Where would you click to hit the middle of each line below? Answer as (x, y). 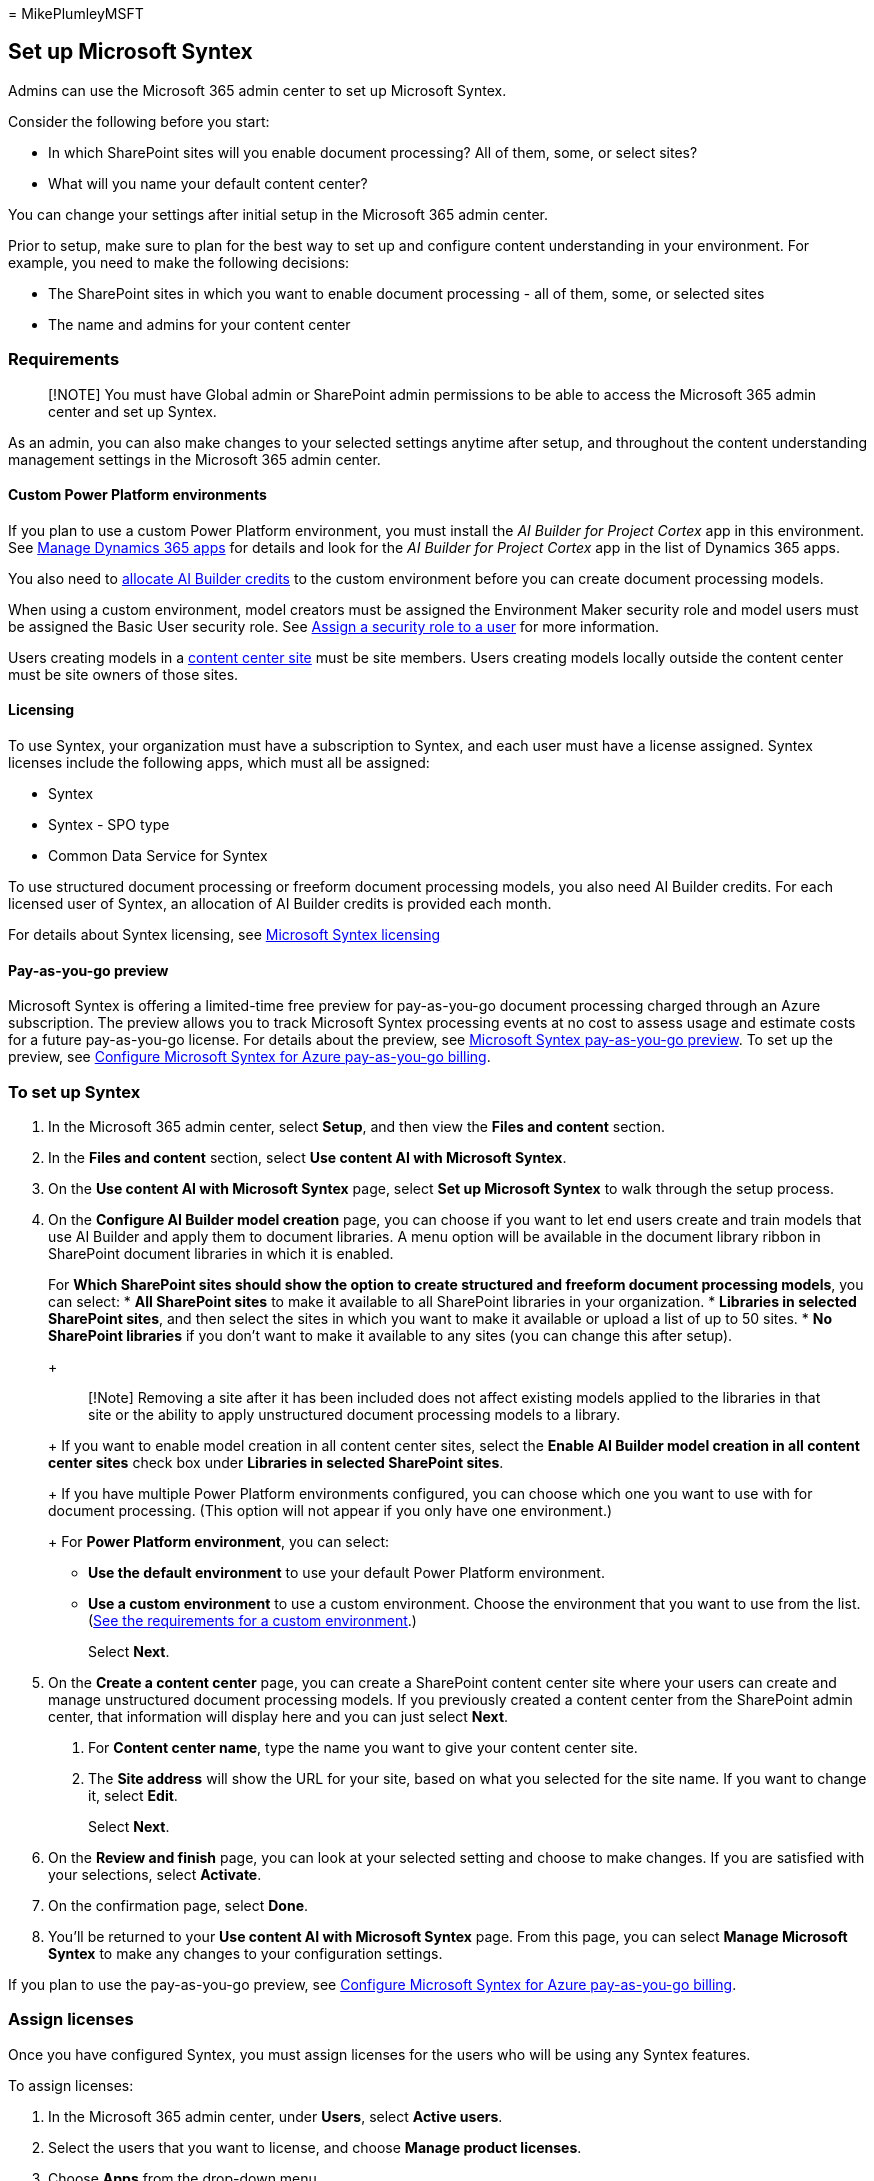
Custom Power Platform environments (137, 495)
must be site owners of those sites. (123, 674)
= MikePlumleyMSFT (76, 13)
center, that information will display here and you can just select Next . (278, 1716)
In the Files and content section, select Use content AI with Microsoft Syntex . (307, 1157)
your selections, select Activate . (155, 1874)
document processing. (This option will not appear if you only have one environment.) (330, 1510)
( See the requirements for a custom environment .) (252, 1620)
